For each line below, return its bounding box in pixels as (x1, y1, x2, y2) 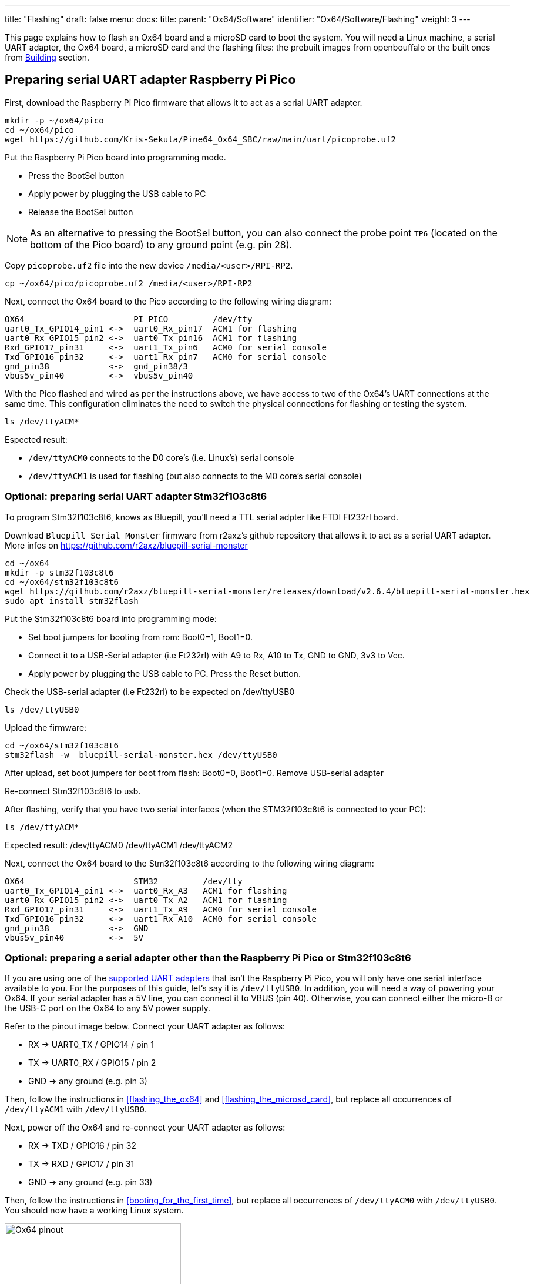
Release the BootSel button (28, 206, 133, 217)
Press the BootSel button (28, 170, 125, 180)
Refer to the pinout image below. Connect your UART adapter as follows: (5, 1021, 286, 1032)
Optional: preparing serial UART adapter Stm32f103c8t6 (5, 490, 267, 503)
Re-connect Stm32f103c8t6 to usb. (5, 785, 141, 796)
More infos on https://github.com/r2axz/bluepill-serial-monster (5, 540, 248, 550)
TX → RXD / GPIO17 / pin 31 (28, 1159, 135, 1169)
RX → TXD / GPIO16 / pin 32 (28, 1141, 136, 1151)
